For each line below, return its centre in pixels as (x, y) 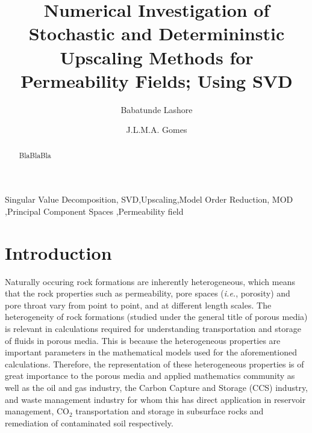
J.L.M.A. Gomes (157, 130)
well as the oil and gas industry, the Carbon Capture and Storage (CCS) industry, (157, 387)
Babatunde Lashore (157, 109)
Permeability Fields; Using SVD (157, 80)
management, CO (37, 411)
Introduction (58, 252)
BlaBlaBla (35, 155)
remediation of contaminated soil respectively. (89, 422)
